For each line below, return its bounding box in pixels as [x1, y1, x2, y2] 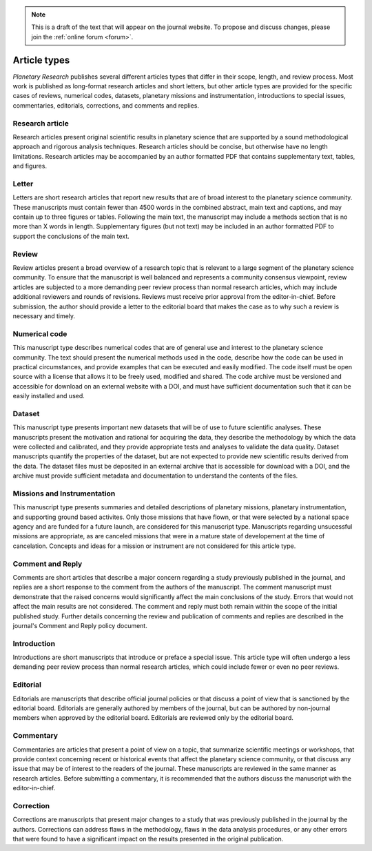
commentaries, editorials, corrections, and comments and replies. [12, 101, 200, 110]
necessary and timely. [12, 311, 76, 320]
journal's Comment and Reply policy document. [12, 621, 147, 629]
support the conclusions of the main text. [12, 232, 130, 240]
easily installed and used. [12, 392, 85, 400]
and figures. [12, 162, 48, 170]
